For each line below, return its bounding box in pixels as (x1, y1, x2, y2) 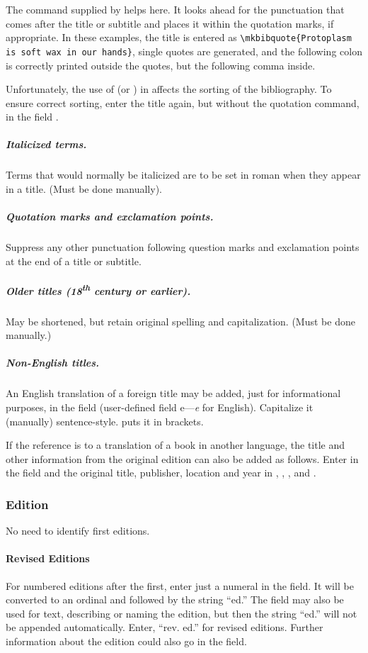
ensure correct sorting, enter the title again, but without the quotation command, (6, 95, 360, 110)
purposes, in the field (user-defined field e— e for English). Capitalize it (6, 399, 314, 414)
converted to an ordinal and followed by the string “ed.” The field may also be (6, 592, 344, 607)
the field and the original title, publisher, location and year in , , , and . (6, 465, 316, 480)
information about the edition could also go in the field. (6, 633, 247, 648)
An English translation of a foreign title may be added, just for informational (6, 386, 341, 401)
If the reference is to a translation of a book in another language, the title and (6, 437, 345, 452)
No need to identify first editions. (6, 523, 150, 538)
